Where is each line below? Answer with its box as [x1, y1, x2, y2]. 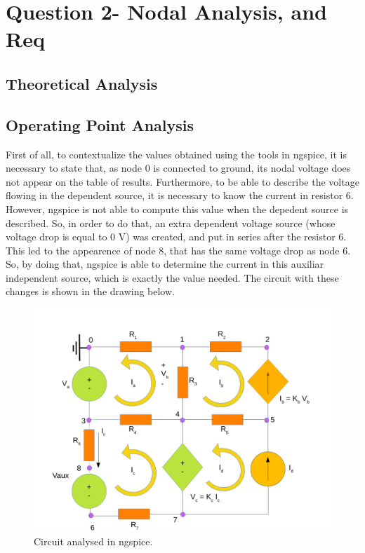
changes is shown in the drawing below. [6, 284, 175, 299]
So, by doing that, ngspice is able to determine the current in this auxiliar [6, 257, 324, 271]
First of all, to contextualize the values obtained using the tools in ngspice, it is [6, 146, 347, 161]
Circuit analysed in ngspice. [34, 533, 153, 548]
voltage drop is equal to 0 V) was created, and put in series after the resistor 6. [6, 229, 347, 244]
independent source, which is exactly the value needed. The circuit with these [6, 270, 339, 285]
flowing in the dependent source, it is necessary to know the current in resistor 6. [6, 188, 354, 203]
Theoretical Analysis [6, 72, 158, 94]
